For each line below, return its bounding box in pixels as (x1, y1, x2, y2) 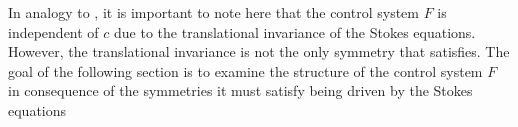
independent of (8, 21, 99, 42)
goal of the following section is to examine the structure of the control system (8, 60, 483, 81)
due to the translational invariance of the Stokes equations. (114, 21, 476, 42)
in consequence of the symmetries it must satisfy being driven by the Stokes (8, 80, 473, 101)
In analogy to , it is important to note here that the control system (8, 2, 420, 22)
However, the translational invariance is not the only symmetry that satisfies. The (8, 41, 510, 62)
